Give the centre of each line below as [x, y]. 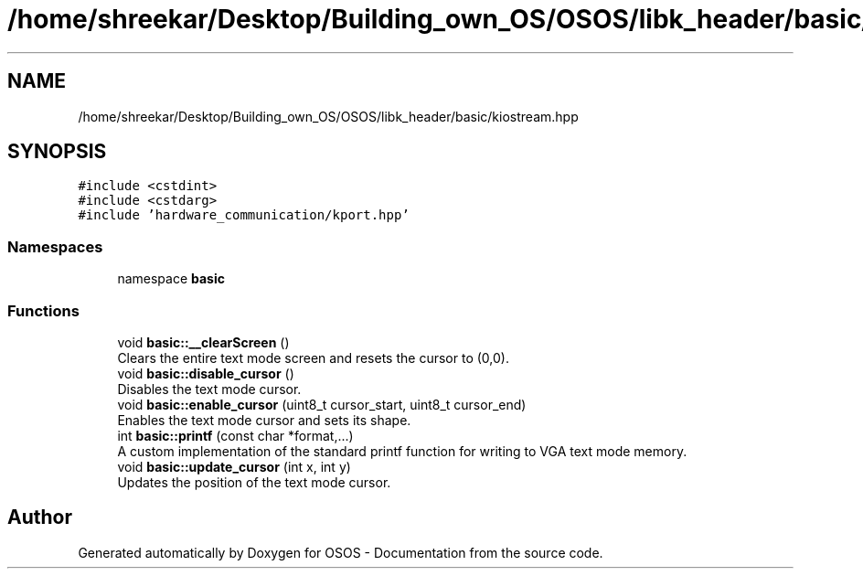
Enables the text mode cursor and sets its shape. [264, 420]
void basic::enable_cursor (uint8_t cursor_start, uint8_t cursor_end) [322, 404]
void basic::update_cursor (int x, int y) [234, 466]
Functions [43, 310]
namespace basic [171, 279]
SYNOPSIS [57, 152]
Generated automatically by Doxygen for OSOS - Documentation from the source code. [341, 552]
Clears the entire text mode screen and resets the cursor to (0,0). [313, 357]
